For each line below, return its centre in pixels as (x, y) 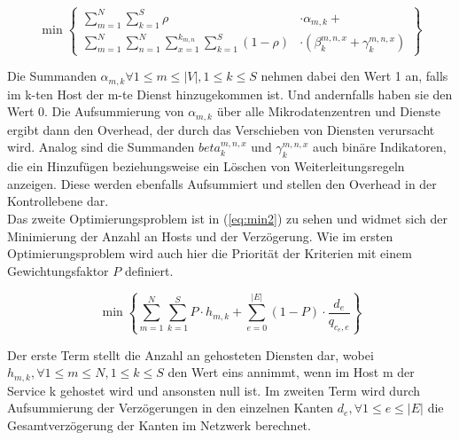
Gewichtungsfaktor (58, 270)
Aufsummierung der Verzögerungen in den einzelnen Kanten (171, 408)
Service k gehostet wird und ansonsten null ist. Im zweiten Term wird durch (214, 390)
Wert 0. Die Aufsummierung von (96, 111)
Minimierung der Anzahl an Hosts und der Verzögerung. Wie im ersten (200, 236)
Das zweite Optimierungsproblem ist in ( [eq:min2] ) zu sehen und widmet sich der (227, 219)
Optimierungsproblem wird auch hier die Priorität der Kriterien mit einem (210, 253)
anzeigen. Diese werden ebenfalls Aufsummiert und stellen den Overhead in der (222, 183)
